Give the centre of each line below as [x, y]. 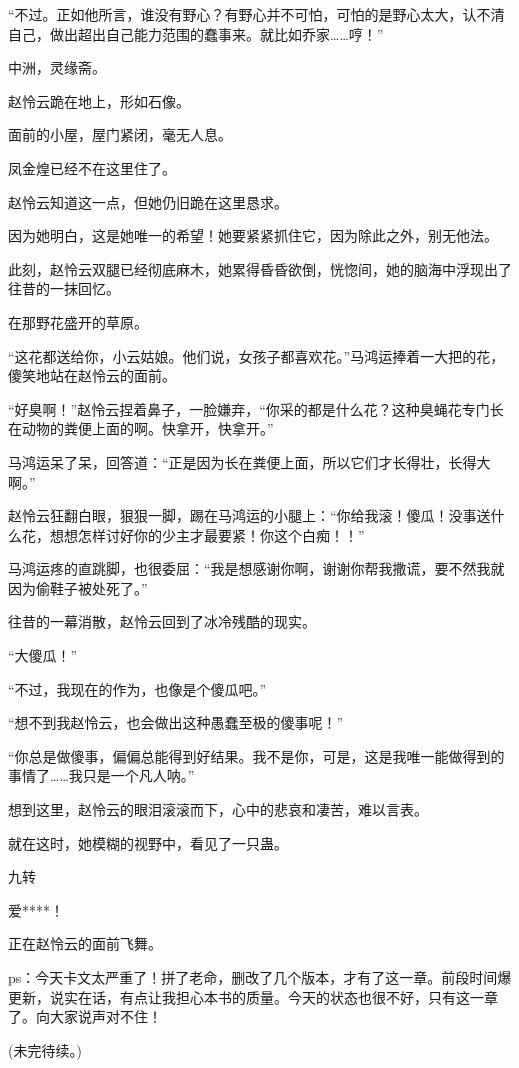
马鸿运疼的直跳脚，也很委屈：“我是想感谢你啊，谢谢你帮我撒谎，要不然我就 [256, 568]
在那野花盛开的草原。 [78, 321]
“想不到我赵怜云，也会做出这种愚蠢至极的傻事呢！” [176, 722]
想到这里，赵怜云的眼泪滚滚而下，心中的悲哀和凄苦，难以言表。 [218, 809]
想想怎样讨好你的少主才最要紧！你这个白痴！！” [207, 534]
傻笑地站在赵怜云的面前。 [92, 375]
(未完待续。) [45, 1049]
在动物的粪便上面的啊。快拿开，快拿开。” [141, 428]
